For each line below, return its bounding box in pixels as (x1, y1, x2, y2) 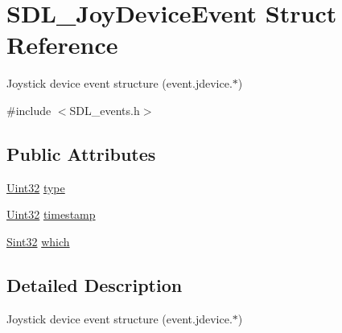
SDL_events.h (69, 101, 140, 118)
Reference (6, 28, 118, 61)
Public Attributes (6, 141, 156, 166)
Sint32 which (6, 232, 70, 249)
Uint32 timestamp (6, 206, 96, 223)
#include (6, 101, 52, 118)
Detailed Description (6, 272, 183, 297)
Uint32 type (6, 179, 65, 195)
